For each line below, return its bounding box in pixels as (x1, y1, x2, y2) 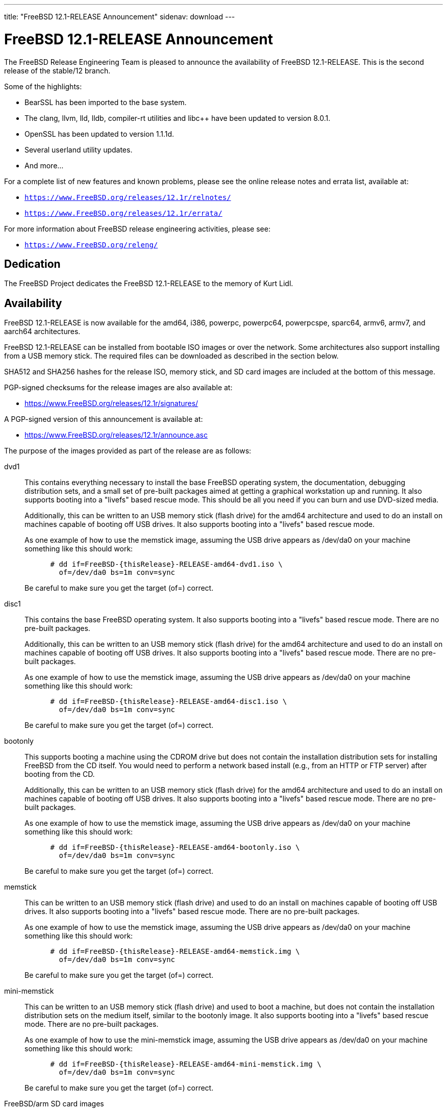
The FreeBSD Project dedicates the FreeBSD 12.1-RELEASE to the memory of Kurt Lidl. (4, 279, 293, 288)
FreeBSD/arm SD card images (4, 1099, 104, 1108)
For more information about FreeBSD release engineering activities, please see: (4, 224, 270, 233)
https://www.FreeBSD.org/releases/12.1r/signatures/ (24, 399, 198, 408)
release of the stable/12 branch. (4, 66, 111, 75)
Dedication (4, 257, 61, 270)
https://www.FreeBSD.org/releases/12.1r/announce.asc (24, 431, 208, 440)
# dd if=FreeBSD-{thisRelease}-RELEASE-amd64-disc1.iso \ (50, 697, 287, 706)
